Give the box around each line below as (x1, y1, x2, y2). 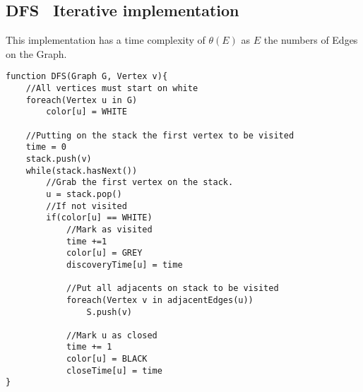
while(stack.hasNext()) (25, 165, 138, 176)
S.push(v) (86, 307, 132, 317)
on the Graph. (6, 46, 67, 61)
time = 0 (25, 142, 66, 153)
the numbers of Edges (263, 32, 358, 47)
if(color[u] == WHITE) (46, 213, 153, 223)
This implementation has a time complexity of (6, 32, 206, 47)
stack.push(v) (25, 153, 92, 164)
